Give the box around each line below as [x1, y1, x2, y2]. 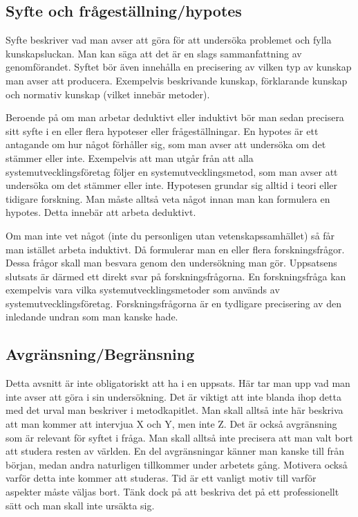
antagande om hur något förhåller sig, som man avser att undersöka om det [6, 137, 326, 152]
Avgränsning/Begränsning [6, 343, 195, 365]
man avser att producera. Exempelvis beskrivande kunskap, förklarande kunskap [6, 73, 348, 87]
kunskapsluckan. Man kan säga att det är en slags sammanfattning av [6, 46, 302, 60]
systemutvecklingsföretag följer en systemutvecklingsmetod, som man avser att [6, 164, 338, 179]
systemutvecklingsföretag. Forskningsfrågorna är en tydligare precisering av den [6, 296, 341, 310]
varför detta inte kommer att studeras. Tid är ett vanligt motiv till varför [6, 471, 317, 485]
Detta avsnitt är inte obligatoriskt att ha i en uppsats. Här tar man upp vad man [6, 376, 350, 390]
